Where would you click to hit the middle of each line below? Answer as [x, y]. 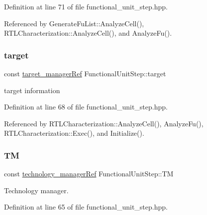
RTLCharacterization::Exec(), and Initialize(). [74, 133]
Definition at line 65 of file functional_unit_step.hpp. [86, 207]
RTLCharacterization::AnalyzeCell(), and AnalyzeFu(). [88, 33]
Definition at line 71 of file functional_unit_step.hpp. [86, 6]
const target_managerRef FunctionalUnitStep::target [85, 73]
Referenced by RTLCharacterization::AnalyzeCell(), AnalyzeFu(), [104, 123]
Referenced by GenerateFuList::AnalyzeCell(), [74, 23]
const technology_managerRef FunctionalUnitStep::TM [89, 174]
